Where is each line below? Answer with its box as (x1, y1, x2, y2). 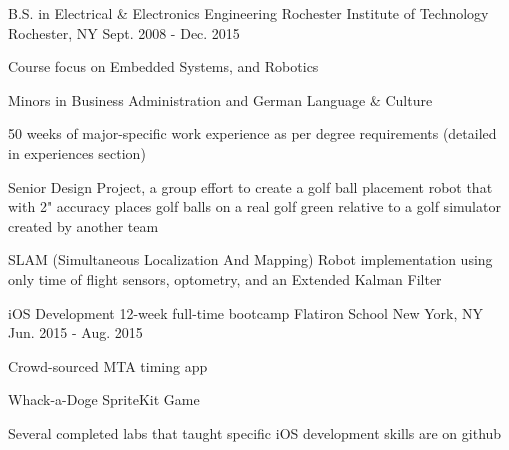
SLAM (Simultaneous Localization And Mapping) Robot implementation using (8, 249, 493, 270)
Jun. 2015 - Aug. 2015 (8, 322, 143, 343)
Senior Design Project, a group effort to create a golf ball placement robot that (8, 176, 493, 197)
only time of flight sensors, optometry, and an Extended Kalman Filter (8, 268, 442, 289)
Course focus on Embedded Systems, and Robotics (8, 56, 319, 77)
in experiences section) (8, 142, 146, 163)
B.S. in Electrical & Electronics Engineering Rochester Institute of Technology (8, 3, 489, 23)
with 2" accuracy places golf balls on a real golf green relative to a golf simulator (8, 196, 501, 217)
